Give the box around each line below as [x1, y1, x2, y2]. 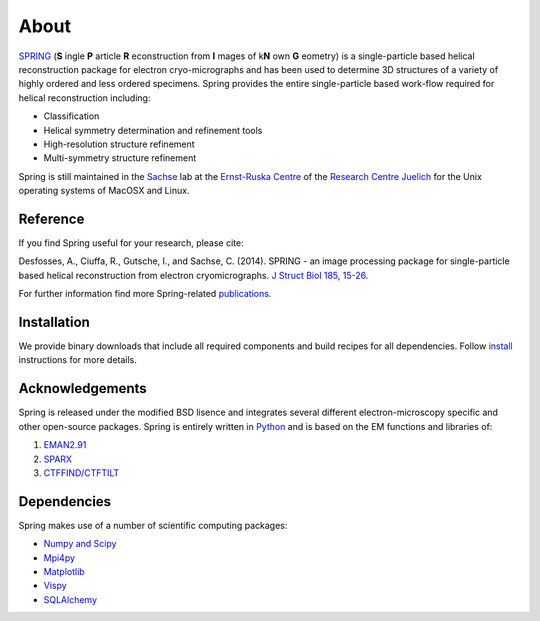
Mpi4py [43, 551, 75, 564]
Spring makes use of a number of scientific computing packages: [18, 519, 288, 531]
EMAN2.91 [43, 439, 87, 451]
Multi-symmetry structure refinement [43, 152, 197, 164]
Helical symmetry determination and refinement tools [43, 124, 263, 136]
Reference [18, 210, 85, 227]
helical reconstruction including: [18, 91, 151, 104]
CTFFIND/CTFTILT [43, 466, 120, 479]
